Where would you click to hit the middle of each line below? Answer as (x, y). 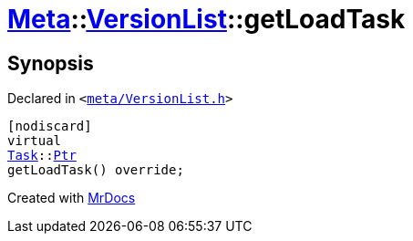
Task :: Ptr (42, 156)
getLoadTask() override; (96, 170)
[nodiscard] (50, 126)
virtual (35, 141)
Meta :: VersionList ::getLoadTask (206, 19)
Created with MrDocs (72, 198)
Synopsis (51, 63)
